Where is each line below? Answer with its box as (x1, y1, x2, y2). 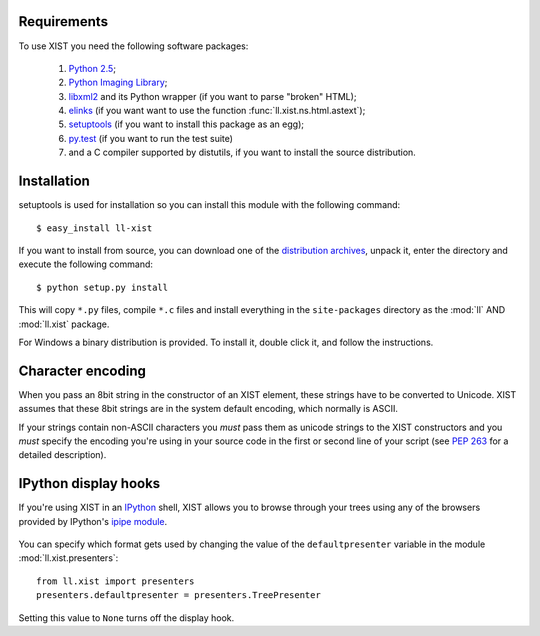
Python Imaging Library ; (68, 76, 168, 89)
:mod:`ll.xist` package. (18, 318, 110, 330)
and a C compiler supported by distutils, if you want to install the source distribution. (68, 146, 417, 159)
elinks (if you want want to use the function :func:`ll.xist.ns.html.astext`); (68, 105, 366, 117)
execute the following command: (18, 258, 154, 270)
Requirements (18, 13, 109, 30)
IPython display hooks (18, 475, 161, 492)
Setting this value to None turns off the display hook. (18, 611, 235, 624)
